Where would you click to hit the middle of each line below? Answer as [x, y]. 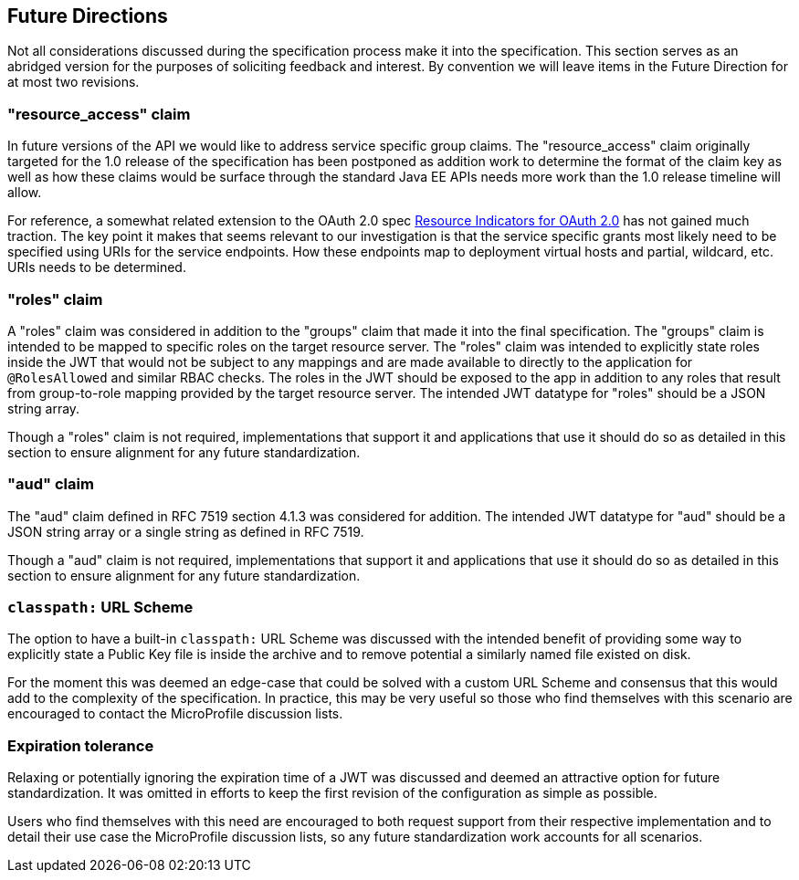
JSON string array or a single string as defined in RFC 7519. [186, 531]
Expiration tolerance [81, 745]
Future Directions [88, 16]
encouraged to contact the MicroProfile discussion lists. [175, 714]
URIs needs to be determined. [97, 267]
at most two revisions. [74, 82]
